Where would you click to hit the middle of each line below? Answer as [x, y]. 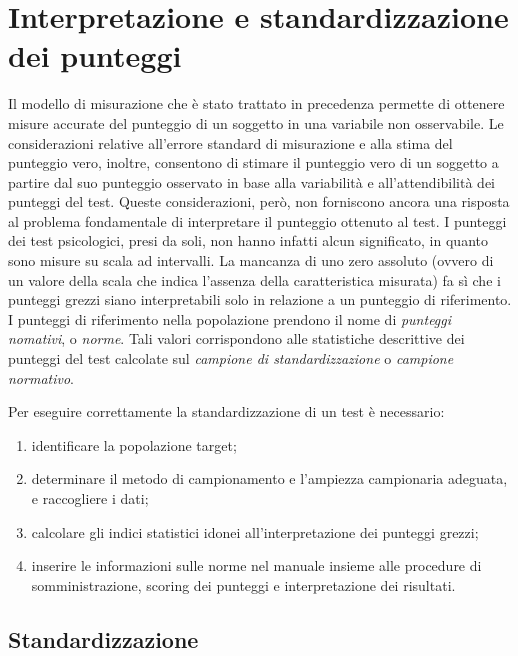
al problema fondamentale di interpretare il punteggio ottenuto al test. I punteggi [257, 220]
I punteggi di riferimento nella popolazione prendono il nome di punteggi [230, 318]
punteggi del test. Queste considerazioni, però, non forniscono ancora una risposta [259, 201]
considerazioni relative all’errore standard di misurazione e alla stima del [230, 142]
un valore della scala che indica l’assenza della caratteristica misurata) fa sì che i [254, 279]
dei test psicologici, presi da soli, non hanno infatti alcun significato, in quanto [248, 240]
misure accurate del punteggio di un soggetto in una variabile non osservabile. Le [256, 122]
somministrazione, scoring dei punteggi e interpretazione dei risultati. [243, 584]
